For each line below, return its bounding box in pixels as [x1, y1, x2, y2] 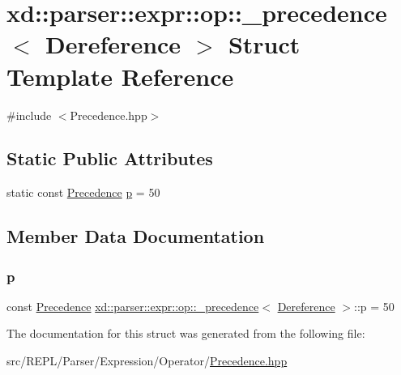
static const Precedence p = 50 [6, 184, 160, 201]
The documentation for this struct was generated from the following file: [6, 325, 365, 342]
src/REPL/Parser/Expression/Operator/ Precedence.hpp [6, 352, 288, 369]
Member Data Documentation [6, 224, 265, 249]
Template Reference [6, 59, 234, 92]
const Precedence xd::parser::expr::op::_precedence [6, 297, 259, 314]
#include [6, 106, 52, 123]
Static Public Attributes [6, 146, 213, 171]
